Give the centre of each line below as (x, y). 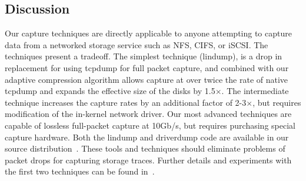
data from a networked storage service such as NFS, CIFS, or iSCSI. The (137, 44)
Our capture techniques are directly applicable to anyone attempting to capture (148, 33)
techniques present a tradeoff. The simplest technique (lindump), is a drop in (144, 56)
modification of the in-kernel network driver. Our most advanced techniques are (148, 114)
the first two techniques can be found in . (80, 171)
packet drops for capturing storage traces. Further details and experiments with (148, 160)
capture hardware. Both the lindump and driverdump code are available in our (147, 137)
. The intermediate (255, 91)
